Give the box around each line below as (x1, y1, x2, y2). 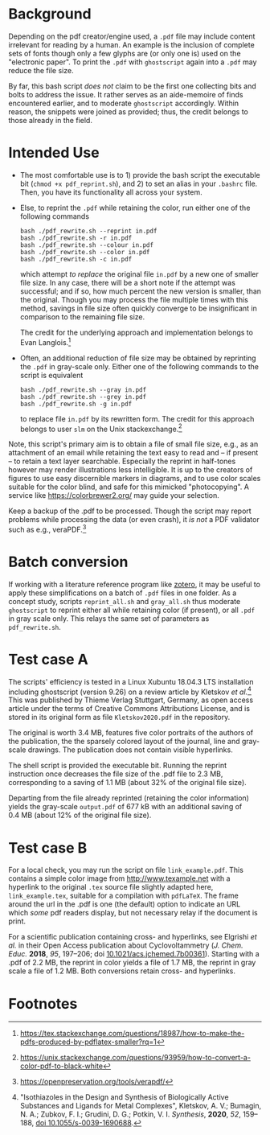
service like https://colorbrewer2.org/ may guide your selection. (8, 491, 219, 500)
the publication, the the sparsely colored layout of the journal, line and (8, 737, 240, 746)
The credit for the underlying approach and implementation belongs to (19, 327, 253, 337)
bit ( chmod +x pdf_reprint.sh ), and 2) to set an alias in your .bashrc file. (19, 179, 258, 188)
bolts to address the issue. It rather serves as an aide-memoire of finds (8, 89, 243, 99)
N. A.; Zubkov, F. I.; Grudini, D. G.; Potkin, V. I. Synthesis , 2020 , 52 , (19, 1109, 241, 1119)
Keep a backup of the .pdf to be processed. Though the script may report (8, 506, 252, 516)
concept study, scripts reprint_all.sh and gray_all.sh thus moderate (8, 596, 241, 606)
